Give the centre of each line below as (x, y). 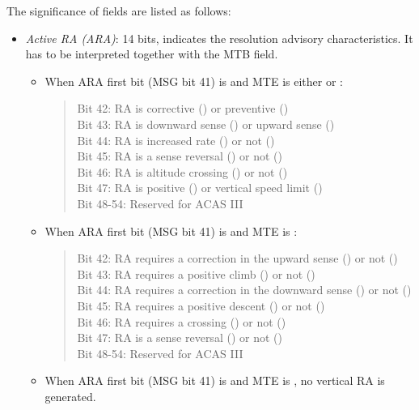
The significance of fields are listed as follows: (119, 11)
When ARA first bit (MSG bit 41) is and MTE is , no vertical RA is (215, 380)
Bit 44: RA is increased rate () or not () (176, 140)
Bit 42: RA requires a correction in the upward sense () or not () (237, 258)
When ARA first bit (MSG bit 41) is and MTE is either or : (194, 81)
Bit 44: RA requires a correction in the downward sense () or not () (244, 290)
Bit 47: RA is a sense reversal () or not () (180, 337)
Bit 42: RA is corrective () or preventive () (183, 108)
